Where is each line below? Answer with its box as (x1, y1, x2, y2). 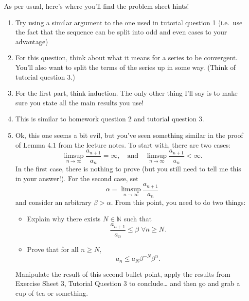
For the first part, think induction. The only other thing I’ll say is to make (15, 88, 238, 98)
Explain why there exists (27, 213, 101, 223)
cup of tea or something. (15, 288, 88, 298)
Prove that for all (27, 244, 79, 254)
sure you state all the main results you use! (15, 97, 144, 107)
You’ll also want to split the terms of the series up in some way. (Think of (15, 62, 236, 72)
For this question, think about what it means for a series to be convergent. (15, 52, 238, 63)
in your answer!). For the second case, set (15, 173, 139, 183)
